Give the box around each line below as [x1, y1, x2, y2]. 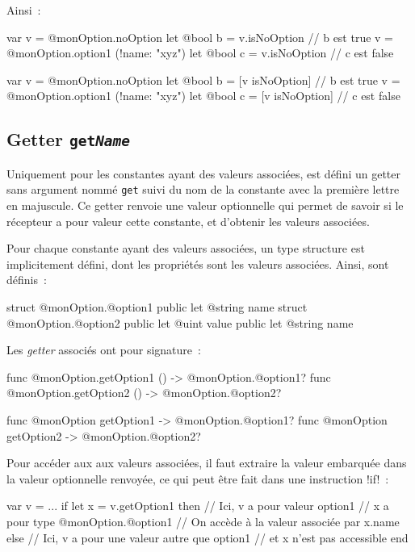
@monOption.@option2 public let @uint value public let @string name [6, 314, 354, 331]
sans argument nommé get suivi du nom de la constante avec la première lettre [6, 181, 400, 198]
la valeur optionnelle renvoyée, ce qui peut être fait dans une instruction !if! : [6, 470, 389, 487]
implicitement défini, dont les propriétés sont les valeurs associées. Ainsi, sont [6, 255, 389, 272]
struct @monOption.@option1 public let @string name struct [6, 298, 308, 315]
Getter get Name [6, 127, 131, 152]
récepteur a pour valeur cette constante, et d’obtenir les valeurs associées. [6, 212, 370, 229]
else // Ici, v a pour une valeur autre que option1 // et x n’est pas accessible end [6, 529, 409, 546]
